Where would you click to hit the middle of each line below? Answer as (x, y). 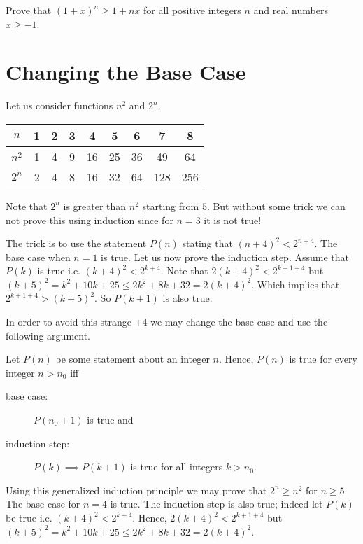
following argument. (48, 335)
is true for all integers (177, 467)
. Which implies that (296, 284)
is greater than (95, 205)
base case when (38, 257)
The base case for (43, 504)
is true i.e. (59, 271)
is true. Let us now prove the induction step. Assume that (225, 257)
